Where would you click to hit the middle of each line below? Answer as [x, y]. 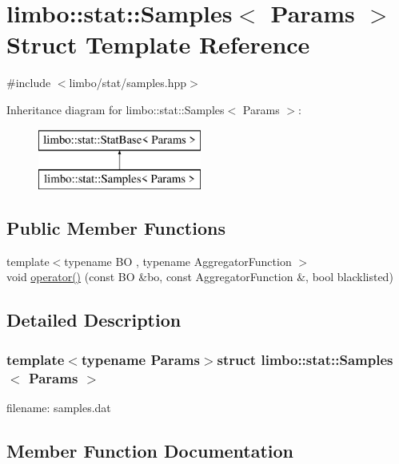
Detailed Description [94, 320]
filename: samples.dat [59, 407]
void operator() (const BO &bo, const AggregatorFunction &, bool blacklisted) [200, 277]
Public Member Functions [116, 228]
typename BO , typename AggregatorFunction [178, 261]
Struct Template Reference [158, 44]
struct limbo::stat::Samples [305, 359]
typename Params [140, 359]
